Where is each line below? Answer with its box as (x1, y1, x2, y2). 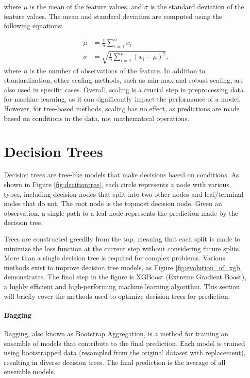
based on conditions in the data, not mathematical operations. (4, 113, 189, 123)
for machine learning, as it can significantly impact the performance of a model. (4, 94, 241, 104)
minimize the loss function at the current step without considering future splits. (4, 243, 241, 253)
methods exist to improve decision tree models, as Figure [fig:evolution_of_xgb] (4, 262, 242, 272)
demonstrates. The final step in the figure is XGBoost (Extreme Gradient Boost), (4, 272, 247, 282)
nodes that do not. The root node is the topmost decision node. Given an (4, 198, 222, 208)
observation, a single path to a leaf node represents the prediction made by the (4, 207, 238, 218)
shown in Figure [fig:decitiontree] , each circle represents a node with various (4, 179, 229, 189)
